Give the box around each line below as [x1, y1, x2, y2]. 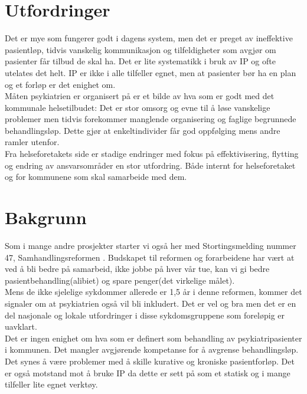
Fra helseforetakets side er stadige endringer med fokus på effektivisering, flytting [5, 147, 299, 160]
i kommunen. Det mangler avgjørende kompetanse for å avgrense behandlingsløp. [5, 343, 299, 356]
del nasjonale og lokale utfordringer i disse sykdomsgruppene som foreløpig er [5, 308, 285, 321]
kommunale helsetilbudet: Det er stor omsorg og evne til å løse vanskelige [5, 101, 270, 113]
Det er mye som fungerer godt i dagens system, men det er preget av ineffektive [5, 32, 293, 44]
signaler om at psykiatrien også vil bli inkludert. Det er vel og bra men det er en [5, 297, 296, 309]
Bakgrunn [5, 205, 87, 229]
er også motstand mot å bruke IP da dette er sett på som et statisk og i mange [5, 366, 290, 379]
